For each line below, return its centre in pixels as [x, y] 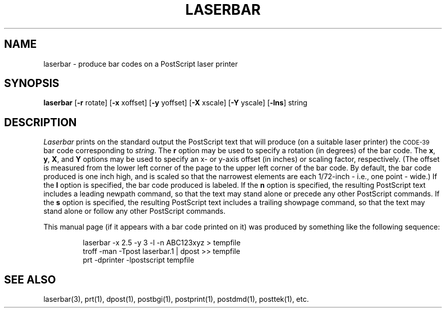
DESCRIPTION [40, 122]
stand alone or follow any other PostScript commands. [134, 211]
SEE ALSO [30, 279]
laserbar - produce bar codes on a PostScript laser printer [141, 64]
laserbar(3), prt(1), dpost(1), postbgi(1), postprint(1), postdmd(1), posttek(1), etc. [176, 299]
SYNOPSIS [32, 83]
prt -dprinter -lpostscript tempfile [138, 260]
